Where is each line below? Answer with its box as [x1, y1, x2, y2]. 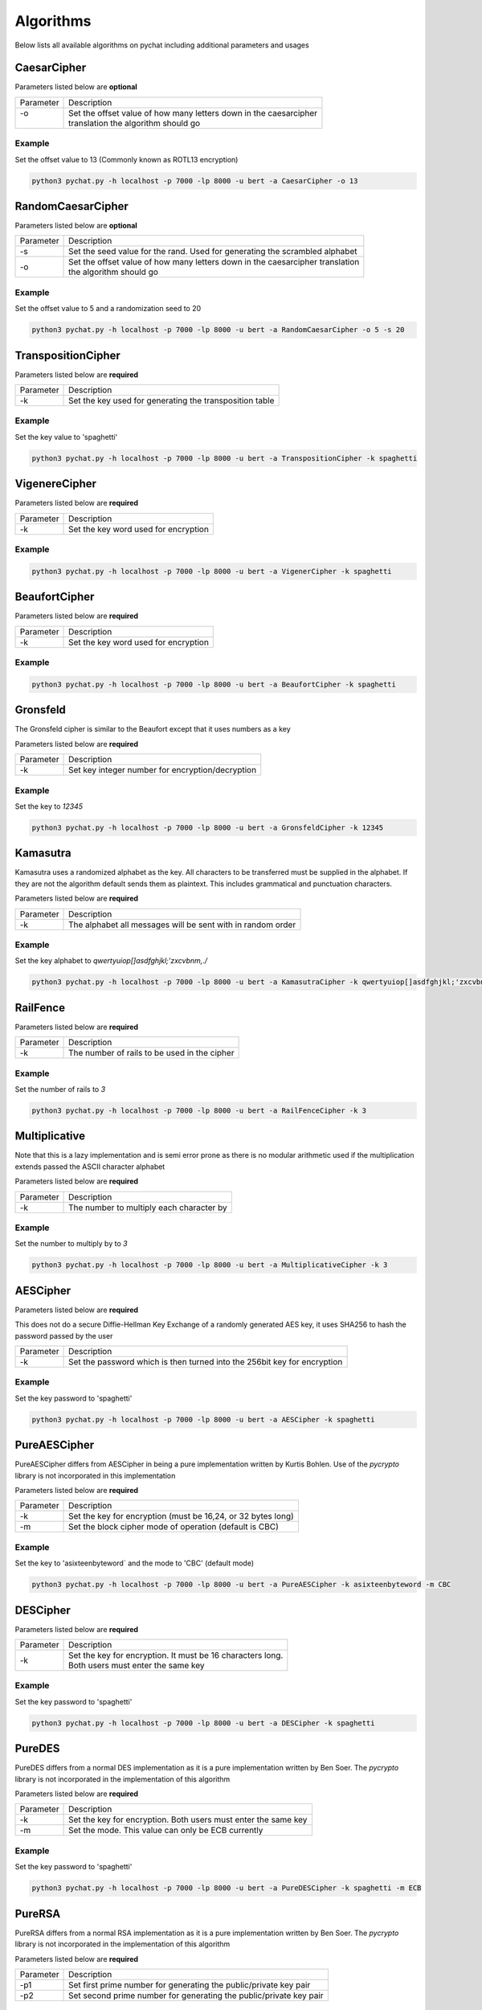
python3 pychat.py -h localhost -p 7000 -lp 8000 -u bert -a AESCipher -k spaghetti [31, 1415, 375, 1424]
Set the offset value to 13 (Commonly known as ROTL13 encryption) [14, 154, 239, 164]
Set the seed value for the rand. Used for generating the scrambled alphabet [68, 246, 357, 257]
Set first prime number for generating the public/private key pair [68, 1979, 311, 1990]
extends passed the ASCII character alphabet [14, 1162, 165, 1171]
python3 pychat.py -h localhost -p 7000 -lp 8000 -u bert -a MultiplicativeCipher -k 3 [31, 1261, 388, 1270]
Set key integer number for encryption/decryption [68, 765, 257, 776]
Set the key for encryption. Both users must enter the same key [68, 1814, 308, 1825]
